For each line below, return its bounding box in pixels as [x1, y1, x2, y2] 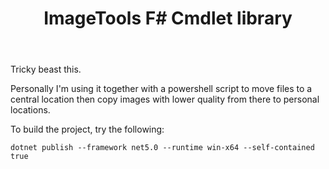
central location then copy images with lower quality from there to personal [10, 93, 320, 106]
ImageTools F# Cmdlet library [43, 7, 293, 30]
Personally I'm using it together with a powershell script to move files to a [10, 83, 313, 95]
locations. [10, 104, 51, 116]
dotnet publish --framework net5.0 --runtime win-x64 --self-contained [10, 143, 315, 153]
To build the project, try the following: [10, 123, 165, 136]
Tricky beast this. [10, 63, 82, 76]
